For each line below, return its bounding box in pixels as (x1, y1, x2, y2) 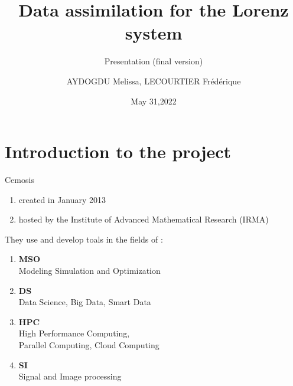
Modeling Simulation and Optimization (18, 264, 161, 276)
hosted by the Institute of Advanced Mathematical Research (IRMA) (18, 213, 269, 225)
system (125, 21, 183, 45)
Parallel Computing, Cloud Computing (18, 338, 159, 351)
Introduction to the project (5, 139, 232, 163)
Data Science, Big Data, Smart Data (18, 296, 151, 308)
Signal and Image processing (18, 370, 122, 382)
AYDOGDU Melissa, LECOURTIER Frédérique (66, 74, 241, 87)
